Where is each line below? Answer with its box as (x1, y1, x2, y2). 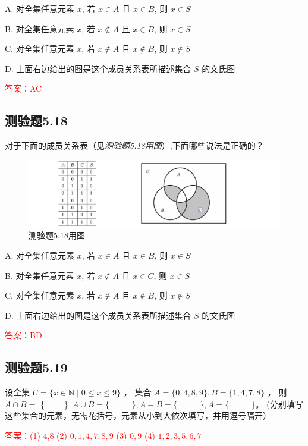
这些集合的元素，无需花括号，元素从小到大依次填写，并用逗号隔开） (5, 409, 271, 422)
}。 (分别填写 (251, 397, 303, 410)
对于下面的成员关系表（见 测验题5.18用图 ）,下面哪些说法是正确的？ (5, 139, 264, 152)
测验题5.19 (5, 358, 68, 376)
